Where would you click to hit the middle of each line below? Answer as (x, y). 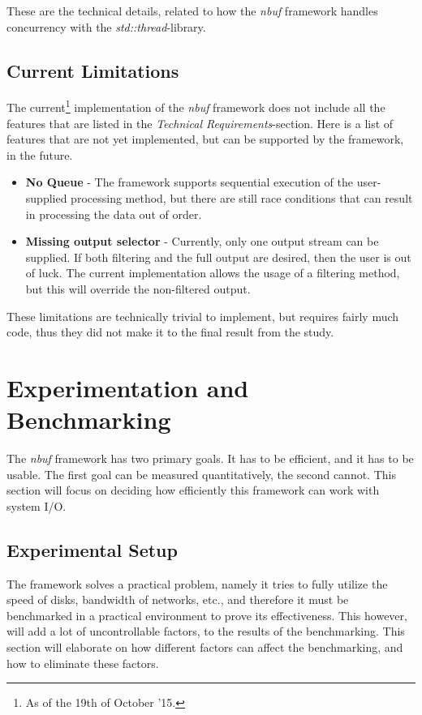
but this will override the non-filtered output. (138, 288)
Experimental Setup (92, 549)
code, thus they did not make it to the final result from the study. (170, 332)
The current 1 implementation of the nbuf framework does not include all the (196, 106)
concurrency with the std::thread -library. (106, 26)
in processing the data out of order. (114, 214)
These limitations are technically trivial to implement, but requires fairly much (203, 316)
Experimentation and (128, 387)
